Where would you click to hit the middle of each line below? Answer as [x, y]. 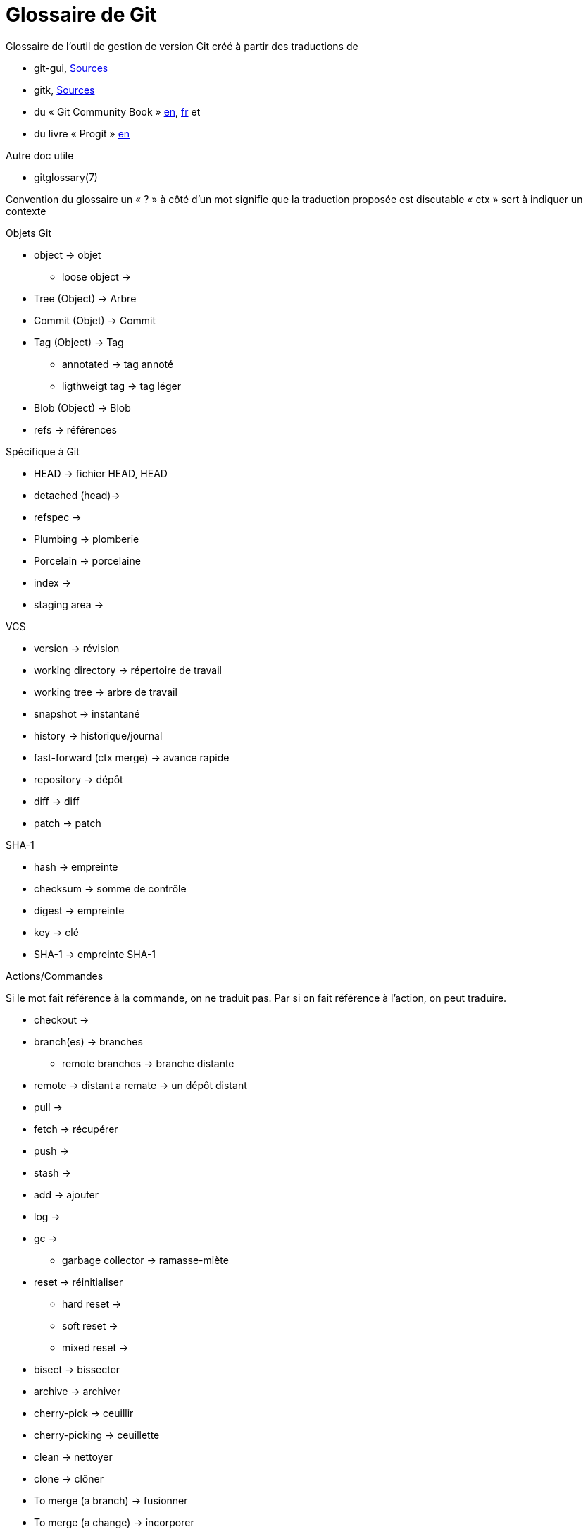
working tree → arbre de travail [106, 692]
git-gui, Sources [71, 68]
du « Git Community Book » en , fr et [117, 111]
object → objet [68, 254]
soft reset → [90, 1325]
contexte [26, 211]
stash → [52, 1172]
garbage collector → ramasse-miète [145, 1260]
